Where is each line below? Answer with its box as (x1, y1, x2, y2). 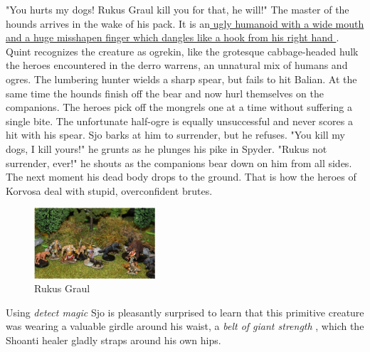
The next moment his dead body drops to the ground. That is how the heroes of (6, 169, 356, 184)
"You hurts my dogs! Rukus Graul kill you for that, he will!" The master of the (6, 2, 349, 16)
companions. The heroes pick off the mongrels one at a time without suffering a (6, 100, 352, 114)
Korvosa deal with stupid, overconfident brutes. (6, 183, 213, 198)
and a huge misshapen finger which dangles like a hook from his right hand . (6, 30, 339, 45)
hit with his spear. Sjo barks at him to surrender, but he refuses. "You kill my (6, 127, 345, 142)
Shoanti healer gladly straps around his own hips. (6, 332, 221, 347)
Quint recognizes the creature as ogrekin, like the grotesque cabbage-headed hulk (6, 43, 359, 58)
